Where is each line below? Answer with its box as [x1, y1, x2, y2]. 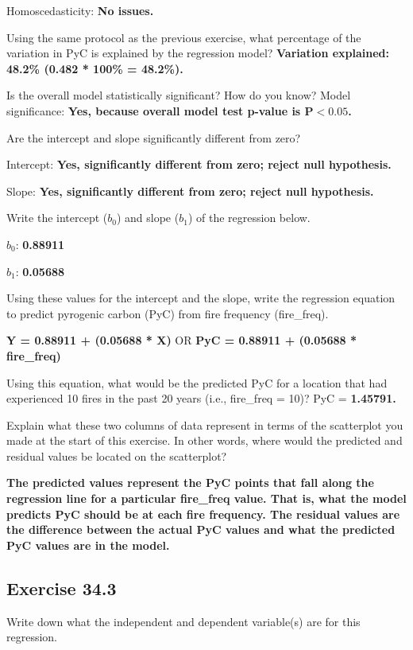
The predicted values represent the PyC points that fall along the [6, 474, 374, 491]
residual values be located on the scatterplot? [6, 447, 227, 464]
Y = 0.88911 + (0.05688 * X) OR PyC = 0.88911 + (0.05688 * [6, 332, 357, 348]
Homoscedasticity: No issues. [6, 2, 154, 18]
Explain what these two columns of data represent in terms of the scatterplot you [6, 416, 403, 433]
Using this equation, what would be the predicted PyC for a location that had [6, 374, 388, 391]
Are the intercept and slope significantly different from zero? [6, 129, 301, 146]
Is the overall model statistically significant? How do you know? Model [6, 87, 351, 103]
